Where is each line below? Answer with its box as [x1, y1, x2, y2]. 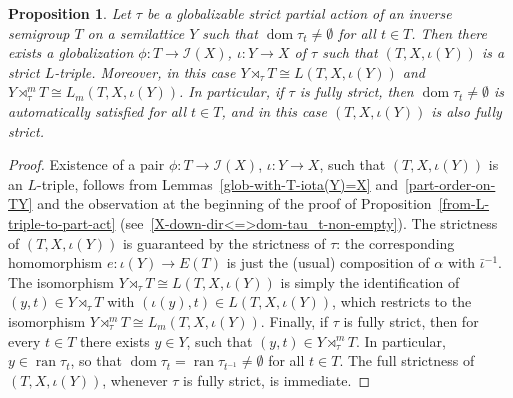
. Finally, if [260, 310, 328, 331]
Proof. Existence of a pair [8, 154, 165, 175]
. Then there [411, 22, 487, 43]
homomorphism [8, 252, 103, 273]
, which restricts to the [332, 291, 472, 312]
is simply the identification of [280, 271, 460, 292]
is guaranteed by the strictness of [122, 232, 326, 253]
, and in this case [221, 100, 327, 121]
